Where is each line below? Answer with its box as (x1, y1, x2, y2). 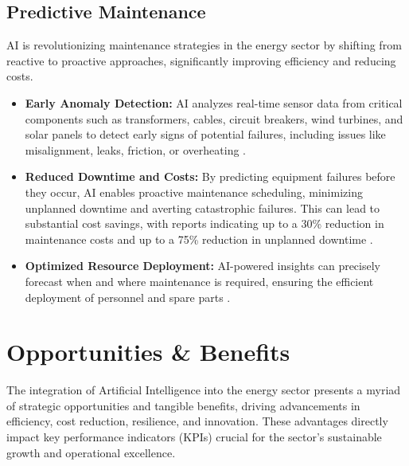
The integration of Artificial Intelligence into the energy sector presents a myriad (6, 382, 401, 398)
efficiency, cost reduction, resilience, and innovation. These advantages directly (6, 413, 388, 429)
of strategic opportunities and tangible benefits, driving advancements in (6, 397, 360, 413)
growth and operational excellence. (6, 444, 176, 460)
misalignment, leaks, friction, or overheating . (25, 141, 246, 158)
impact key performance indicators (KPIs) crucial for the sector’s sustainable (6, 429, 382, 445)
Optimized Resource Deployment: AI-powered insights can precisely (25, 257, 380, 274)
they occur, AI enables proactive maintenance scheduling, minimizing (25, 183, 363, 200)
